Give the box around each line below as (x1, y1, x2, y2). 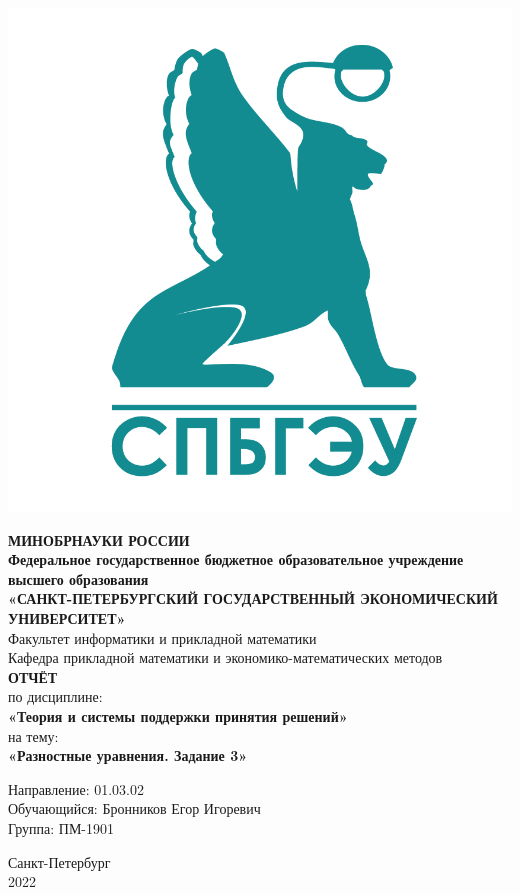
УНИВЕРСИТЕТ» (8, 607, 126, 628)
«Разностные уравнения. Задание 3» (8, 745, 248, 766)
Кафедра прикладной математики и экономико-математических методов (8, 647, 443, 668)
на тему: (8, 725, 59, 746)
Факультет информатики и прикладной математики (8, 627, 317, 648)
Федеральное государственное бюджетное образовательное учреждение (8, 549, 464, 570)
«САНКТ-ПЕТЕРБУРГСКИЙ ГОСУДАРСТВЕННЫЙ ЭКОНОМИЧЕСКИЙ (8, 588, 498, 609)
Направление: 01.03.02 (8, 778, 145, 799)
